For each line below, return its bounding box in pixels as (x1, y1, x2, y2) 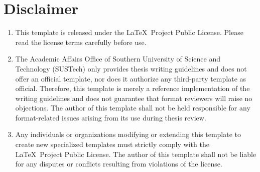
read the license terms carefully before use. (15, 36, 147, 47)
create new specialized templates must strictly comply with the (15, 139, 209, 149)
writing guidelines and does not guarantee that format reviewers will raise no (15, 92, 252, 103)
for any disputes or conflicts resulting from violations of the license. (15, 158, 222, 169)
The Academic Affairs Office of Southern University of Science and (15, 53, 220, 64)
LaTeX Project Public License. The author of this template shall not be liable (15, 148, 256, 159)
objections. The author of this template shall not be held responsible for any (15, 102, 250, 113)
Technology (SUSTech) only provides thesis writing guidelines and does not (15, 63, 247, 73)
